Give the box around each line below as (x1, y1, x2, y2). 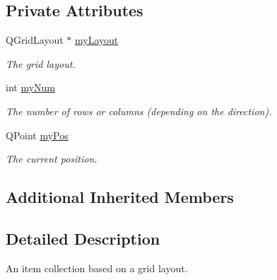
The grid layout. (6, 56, 76, 71)
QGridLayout (6, 33, 64, 47)
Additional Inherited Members (6, 186, 234, 208)
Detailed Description (6, 227, 160, 249)
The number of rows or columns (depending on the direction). (6, 103, 272, 118)
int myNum (6, 80, 56, 95)
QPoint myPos (6, 127, 69, 142)
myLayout (74, 33, 119, 47)
